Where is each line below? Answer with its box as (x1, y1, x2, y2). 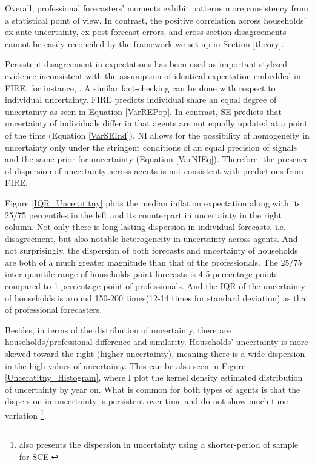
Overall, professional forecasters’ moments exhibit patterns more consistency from (5, 2, 308, 14)
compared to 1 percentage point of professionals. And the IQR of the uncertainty (5, 280, 306, 292)
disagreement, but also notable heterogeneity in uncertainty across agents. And (5, 232, 298, 244)
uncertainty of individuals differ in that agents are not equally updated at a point (5, 117, 308, 130)
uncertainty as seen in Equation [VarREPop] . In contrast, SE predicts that (5, 105, 282, 117)
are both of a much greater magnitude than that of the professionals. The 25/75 (5, 255, 302, 268)
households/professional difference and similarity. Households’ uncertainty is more (5, 335, 308, 348)
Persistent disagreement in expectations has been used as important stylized (5, 57, 288, 70)
